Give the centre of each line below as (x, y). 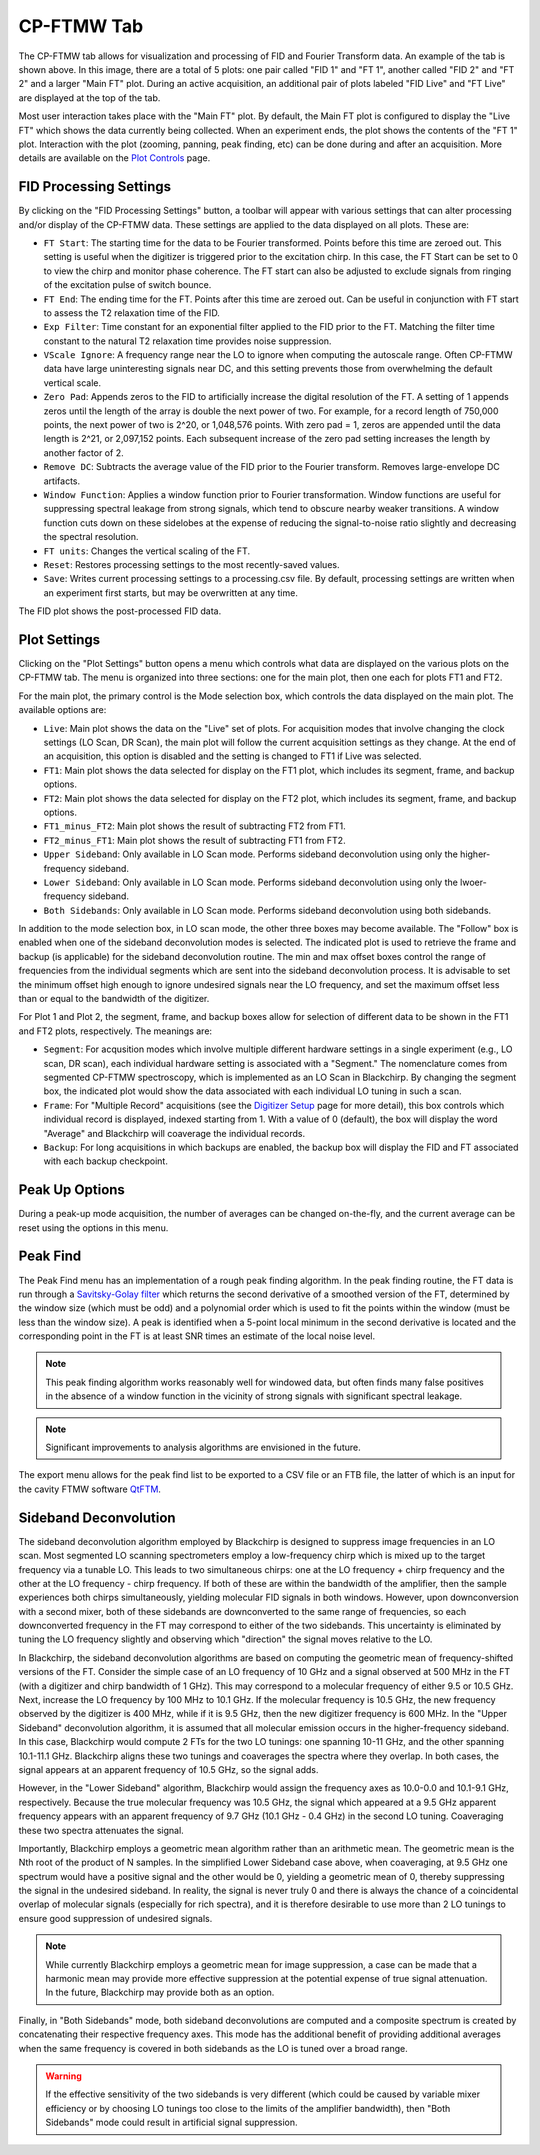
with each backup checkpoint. (106, 1161)
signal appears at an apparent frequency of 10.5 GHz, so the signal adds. (168, 1769)
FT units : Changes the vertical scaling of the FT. (146, 551)
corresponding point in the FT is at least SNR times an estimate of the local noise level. (197, 1336)
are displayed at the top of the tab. (89, 97)
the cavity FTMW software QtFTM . (90, 1489)
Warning (63, 2076)
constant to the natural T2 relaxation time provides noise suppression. (187, 341)
